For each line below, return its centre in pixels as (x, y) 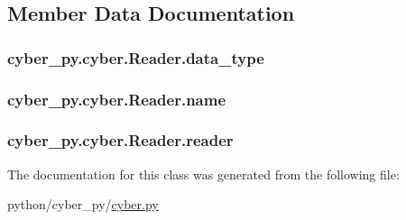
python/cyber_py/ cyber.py (83, 204)
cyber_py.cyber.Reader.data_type (136, 57)
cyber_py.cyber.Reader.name (117, 99)
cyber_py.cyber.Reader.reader (120, 140)
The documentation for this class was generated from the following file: (203, 174)
